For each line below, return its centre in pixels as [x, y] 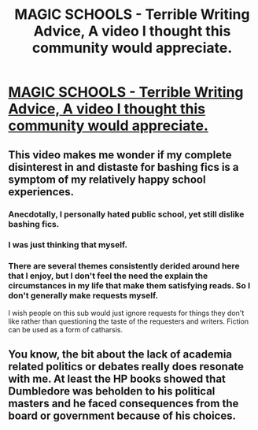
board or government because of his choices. [122, 416]
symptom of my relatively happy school [107, 179]
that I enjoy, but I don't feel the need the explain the [108, 276]
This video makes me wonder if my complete [120, 155]
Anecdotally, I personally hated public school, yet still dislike [126, 214]
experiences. [41, 192]
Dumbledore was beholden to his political [112, 391]
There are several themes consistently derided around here [124, 266]
